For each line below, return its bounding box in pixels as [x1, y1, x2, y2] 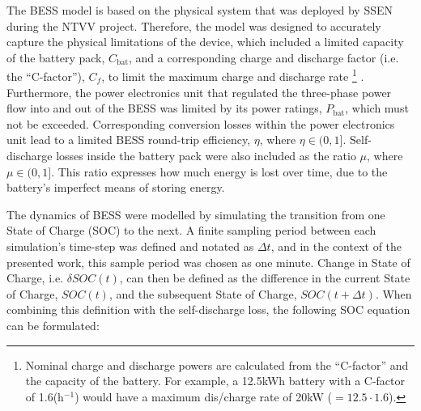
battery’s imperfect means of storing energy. [6, 179, 225, 196]
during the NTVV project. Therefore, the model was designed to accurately [6, 17, 381, 34]
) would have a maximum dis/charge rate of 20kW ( [74, 388, 333, 405]
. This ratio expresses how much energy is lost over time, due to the [51, 163, 388, 180]
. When [375, 285, 412, 302]
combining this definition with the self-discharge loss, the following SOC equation [6, 301, 410, 318]
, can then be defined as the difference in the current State [119, 269, 410, 286]
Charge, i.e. [6, 269, 64, 286]
